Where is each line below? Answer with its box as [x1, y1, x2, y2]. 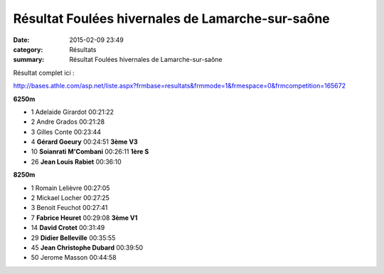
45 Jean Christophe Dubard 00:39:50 [31, 243, 144, 252]
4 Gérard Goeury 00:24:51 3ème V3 [31, 137, 138, 146]
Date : [13, 36, 30, 44]
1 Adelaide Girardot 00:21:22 [31, 107, 114, 116]
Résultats [69, 45, 97, 53]
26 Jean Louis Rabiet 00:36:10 [31, 157, 122, 166]
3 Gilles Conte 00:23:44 [31, 127, 102, 136]
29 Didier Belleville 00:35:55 [31, 233, 116, 242]
